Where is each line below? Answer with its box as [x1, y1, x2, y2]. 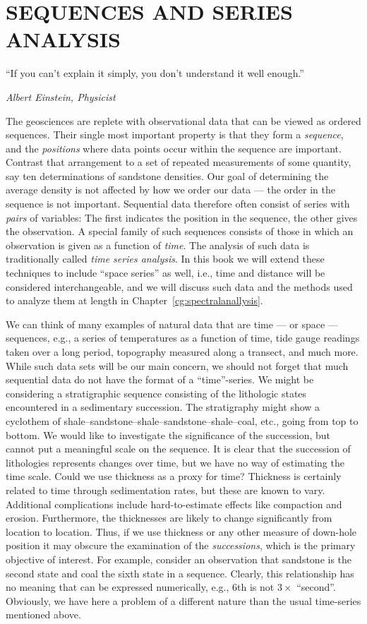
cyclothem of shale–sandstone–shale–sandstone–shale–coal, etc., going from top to [6, 413, 359, 428]
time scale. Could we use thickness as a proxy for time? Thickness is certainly [6, 469, 342, 484]
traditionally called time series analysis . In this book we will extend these [6, 251, 325, 266]
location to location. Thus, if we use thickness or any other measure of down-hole [6, 524, 357, 539]
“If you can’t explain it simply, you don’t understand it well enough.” [6, 66, 304, 80]
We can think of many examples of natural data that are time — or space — [6, 316, 338, 331]
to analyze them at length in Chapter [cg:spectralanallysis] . [6, 293, 263, 308]
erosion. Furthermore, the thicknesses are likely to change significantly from [6, 510, 332, 525]
